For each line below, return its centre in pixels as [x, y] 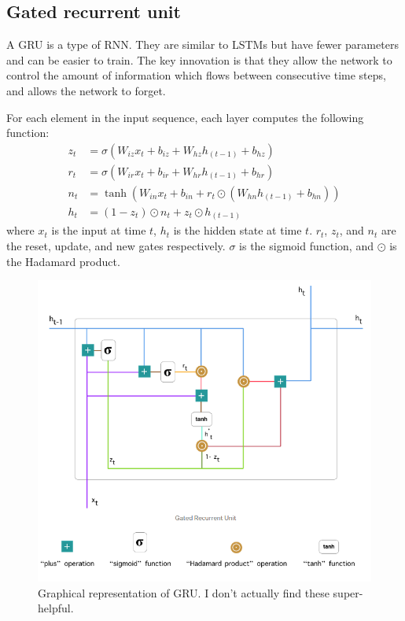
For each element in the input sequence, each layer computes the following [185, 117]
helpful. [56, 608]
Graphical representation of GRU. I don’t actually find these [184, 592]
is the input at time [99, 230]
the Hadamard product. [63, 261]
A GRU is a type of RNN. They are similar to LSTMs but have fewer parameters [202, 44]
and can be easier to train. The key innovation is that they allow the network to [199, 59]
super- [348, 592]
